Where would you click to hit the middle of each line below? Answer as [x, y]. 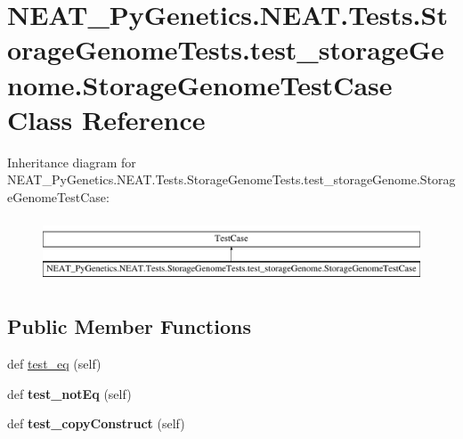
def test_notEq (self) [69, 393]
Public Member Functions [129, 326]
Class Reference [106, 119]
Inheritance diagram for [72, 162]
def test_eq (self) [54, 364]
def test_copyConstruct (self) [96, 423]
